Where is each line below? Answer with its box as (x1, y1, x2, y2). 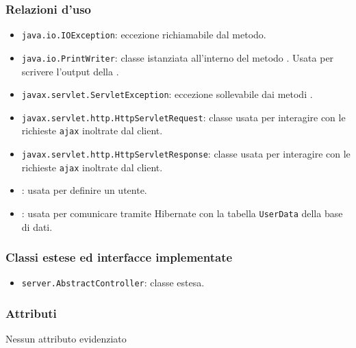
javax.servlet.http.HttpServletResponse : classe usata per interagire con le (21, 147, 351, 161)
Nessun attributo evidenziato (5, 332, 127, 346)
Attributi (5, 305, 57, 322)
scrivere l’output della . (21, 64, 119, 78)
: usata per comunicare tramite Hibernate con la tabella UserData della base (21, 206, 343, 220)
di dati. (21, 219, 53, 234)
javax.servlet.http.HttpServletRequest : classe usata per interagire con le (21, 110, 346, 124)
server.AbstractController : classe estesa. (21, 275, 205, 290)
